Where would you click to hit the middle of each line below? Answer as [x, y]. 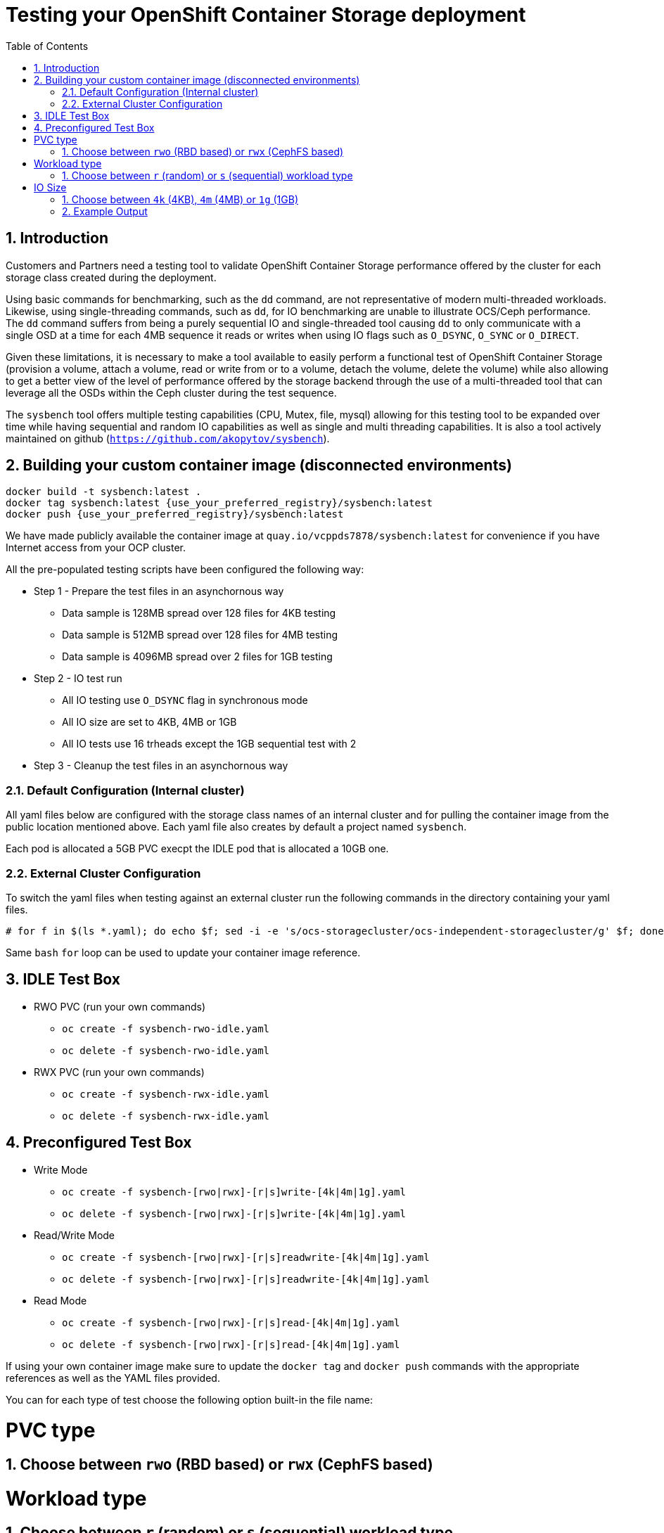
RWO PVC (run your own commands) [120, 1006]
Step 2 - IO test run [78, 679]
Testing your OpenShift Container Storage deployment [266, 15]
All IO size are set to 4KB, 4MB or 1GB [149, 722]
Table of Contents [47, 46]
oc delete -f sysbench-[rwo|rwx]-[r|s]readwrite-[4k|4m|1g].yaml [246, 1279]
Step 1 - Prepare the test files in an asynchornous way [159, 591]
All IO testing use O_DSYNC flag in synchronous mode [185, 700]
